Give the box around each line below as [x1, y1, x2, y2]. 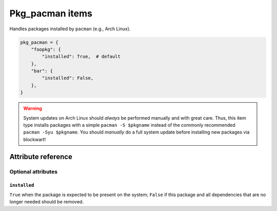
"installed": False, [42, 75, 94, 81]
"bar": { [31, 68, 53, 74]
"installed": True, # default [42, 54, 121, 60]
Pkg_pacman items [9, 8, 92, 19]
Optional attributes [9, 168, 58, 175]
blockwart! [23, 136, 46, 142]
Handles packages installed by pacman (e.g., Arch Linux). [9, 26, 131, 32]
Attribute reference [9, 152, 73, 161]
